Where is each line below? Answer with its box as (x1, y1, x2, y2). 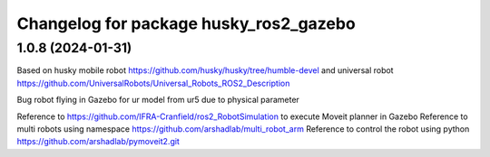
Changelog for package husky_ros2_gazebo (16, 14, 356, 33)
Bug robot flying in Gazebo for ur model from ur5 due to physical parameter (16, 95, 299, 106)
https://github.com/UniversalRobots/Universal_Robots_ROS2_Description (16, 78, 290, 88)
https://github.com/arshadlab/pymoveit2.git (16, 136, 181, 147)
